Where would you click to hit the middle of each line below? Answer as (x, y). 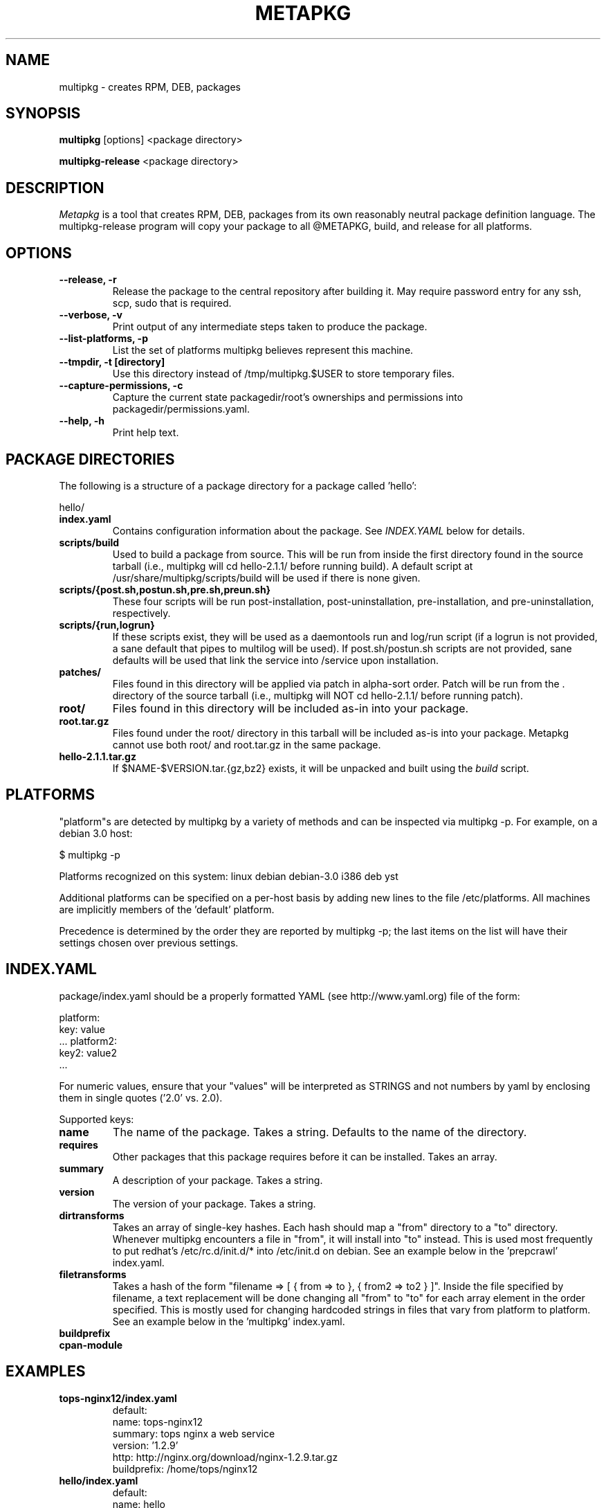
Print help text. (146, 433)
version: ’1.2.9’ (145, 1445)
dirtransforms (92, 1215)
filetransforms (93, 1274)
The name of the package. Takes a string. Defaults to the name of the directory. (320, 1132)
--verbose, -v (91, 315)
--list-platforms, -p (103, 339)
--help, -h (82, 421)
